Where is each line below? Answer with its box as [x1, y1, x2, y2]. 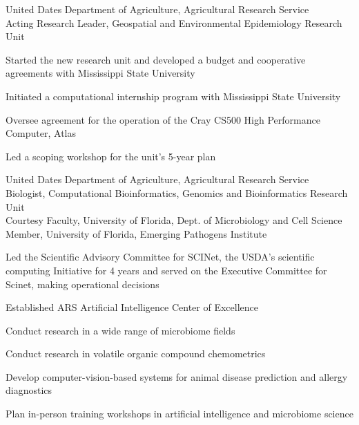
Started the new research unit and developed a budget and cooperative [6, 52, 306, 66]
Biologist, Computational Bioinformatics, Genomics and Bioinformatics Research [6, 185, 348, 200]
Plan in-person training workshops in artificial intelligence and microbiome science [6, 406, 353, 421]
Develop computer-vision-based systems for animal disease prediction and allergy [6, 369, 348, 384]
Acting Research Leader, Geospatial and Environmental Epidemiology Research [6, 15, 342, 30]
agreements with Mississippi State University [6, 66, 195, 80]
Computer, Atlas [6, 126, 77, 140]
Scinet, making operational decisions [6, 276, 159, 291]
